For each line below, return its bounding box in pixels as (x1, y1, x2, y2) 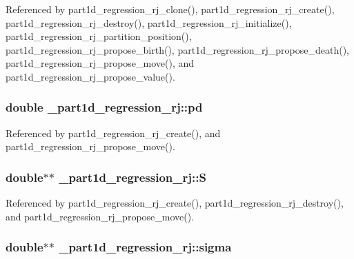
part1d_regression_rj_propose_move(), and (6, 56, 195, 70)
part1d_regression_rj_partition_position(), (6, 29, 192, 43)
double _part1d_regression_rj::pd (6, 99, 203, 116)
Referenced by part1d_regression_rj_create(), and (6, 125, 221, 140)
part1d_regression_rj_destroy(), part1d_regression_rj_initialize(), (6, 15, 292, 30)
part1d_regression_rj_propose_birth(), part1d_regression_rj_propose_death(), (6, 42, 349, 56)
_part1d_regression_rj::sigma (59, 238, 232, 256)
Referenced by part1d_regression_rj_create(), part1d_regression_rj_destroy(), (6, 196, 344, 210)
